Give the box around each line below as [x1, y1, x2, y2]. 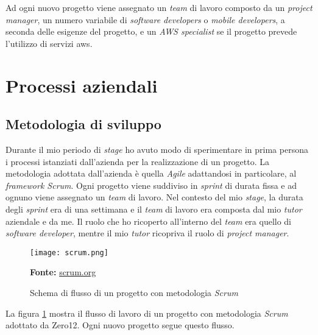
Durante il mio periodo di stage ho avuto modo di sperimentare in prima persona [5, 143, 308, 155]
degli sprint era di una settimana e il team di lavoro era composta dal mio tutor [5, 202, 302, 215]
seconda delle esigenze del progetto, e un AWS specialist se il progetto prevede [5, 25, 297, 38]
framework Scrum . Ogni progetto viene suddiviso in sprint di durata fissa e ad [5, 178, 297, 191]
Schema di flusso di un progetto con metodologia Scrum [30, 286, 238, 298]
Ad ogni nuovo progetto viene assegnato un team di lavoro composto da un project [5, 1, 313, 13]
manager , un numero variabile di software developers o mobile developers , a [5, 13, 285, 26]
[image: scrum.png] [30, 248, 108, 257]
